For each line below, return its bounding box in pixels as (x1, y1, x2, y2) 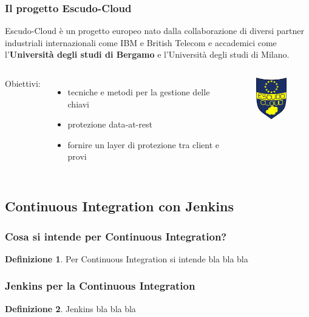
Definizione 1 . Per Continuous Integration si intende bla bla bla (5, 252, 248, 265)
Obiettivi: (5, 77, 41, 89)
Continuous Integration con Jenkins (5, 197, 234, 216)
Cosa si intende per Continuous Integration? (5, 228, 227, 244)
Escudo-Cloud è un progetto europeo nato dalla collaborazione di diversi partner (5, 24, 304, 37)
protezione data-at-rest (67, 118, 152, 131)
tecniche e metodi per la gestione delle (67, 86, 210, 98)
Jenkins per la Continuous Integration (5, 278, 195, 293)
